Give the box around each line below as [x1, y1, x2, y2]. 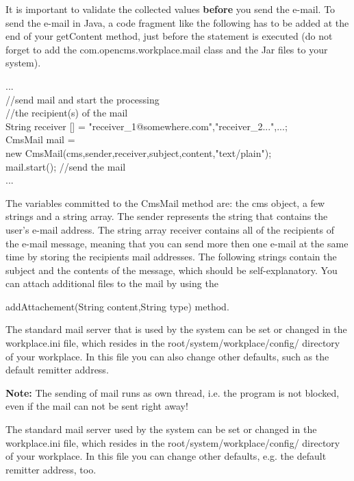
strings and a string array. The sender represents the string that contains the [5, 209, 328, 223]
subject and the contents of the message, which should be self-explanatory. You [5, 262, 338, 277]
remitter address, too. [5, 462, 97, 476]
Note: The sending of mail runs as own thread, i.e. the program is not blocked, [5, 385, 340, 399]
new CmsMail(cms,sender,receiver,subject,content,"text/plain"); [5, 145, 272, 160]
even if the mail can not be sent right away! [5, 399, 188, 413]
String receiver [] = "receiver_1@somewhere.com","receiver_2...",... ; [5, 119, 288, 133]
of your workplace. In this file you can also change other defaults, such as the [5, 349, 329, 363]
